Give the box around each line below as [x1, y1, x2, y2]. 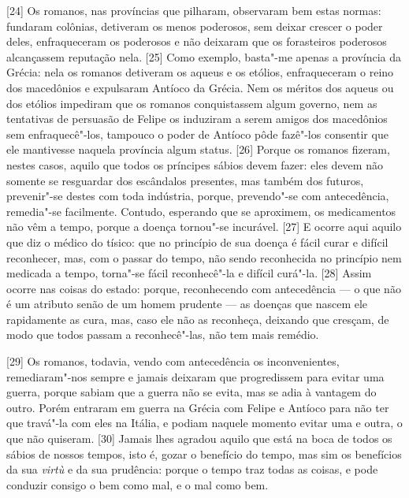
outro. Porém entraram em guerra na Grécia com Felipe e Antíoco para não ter [6, 399, 389, 415]
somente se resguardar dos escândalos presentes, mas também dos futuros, [6, 172, 364, 188]
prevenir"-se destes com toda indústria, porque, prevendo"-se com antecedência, [6, 188, 389, 204]
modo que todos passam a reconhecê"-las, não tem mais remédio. [6, 326, 319, 343]
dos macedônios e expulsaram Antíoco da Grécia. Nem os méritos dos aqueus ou [6, 79, 394, 95]
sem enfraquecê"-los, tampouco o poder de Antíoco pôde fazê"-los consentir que [6, 125, 389, 142]
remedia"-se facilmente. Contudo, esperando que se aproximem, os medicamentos [6, 203, 396, 219]
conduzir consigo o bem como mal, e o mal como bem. [6, 476, 269, 492]
